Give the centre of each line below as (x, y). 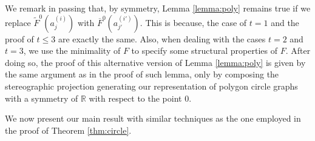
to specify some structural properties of (204, 51)
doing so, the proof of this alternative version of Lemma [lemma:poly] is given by (155, 62)
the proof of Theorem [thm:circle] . (68, 130)
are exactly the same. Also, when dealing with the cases (162, 38)
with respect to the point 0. (140, 98)
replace (18, 22)
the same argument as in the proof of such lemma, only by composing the (142, 74)
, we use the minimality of (72, 51)
